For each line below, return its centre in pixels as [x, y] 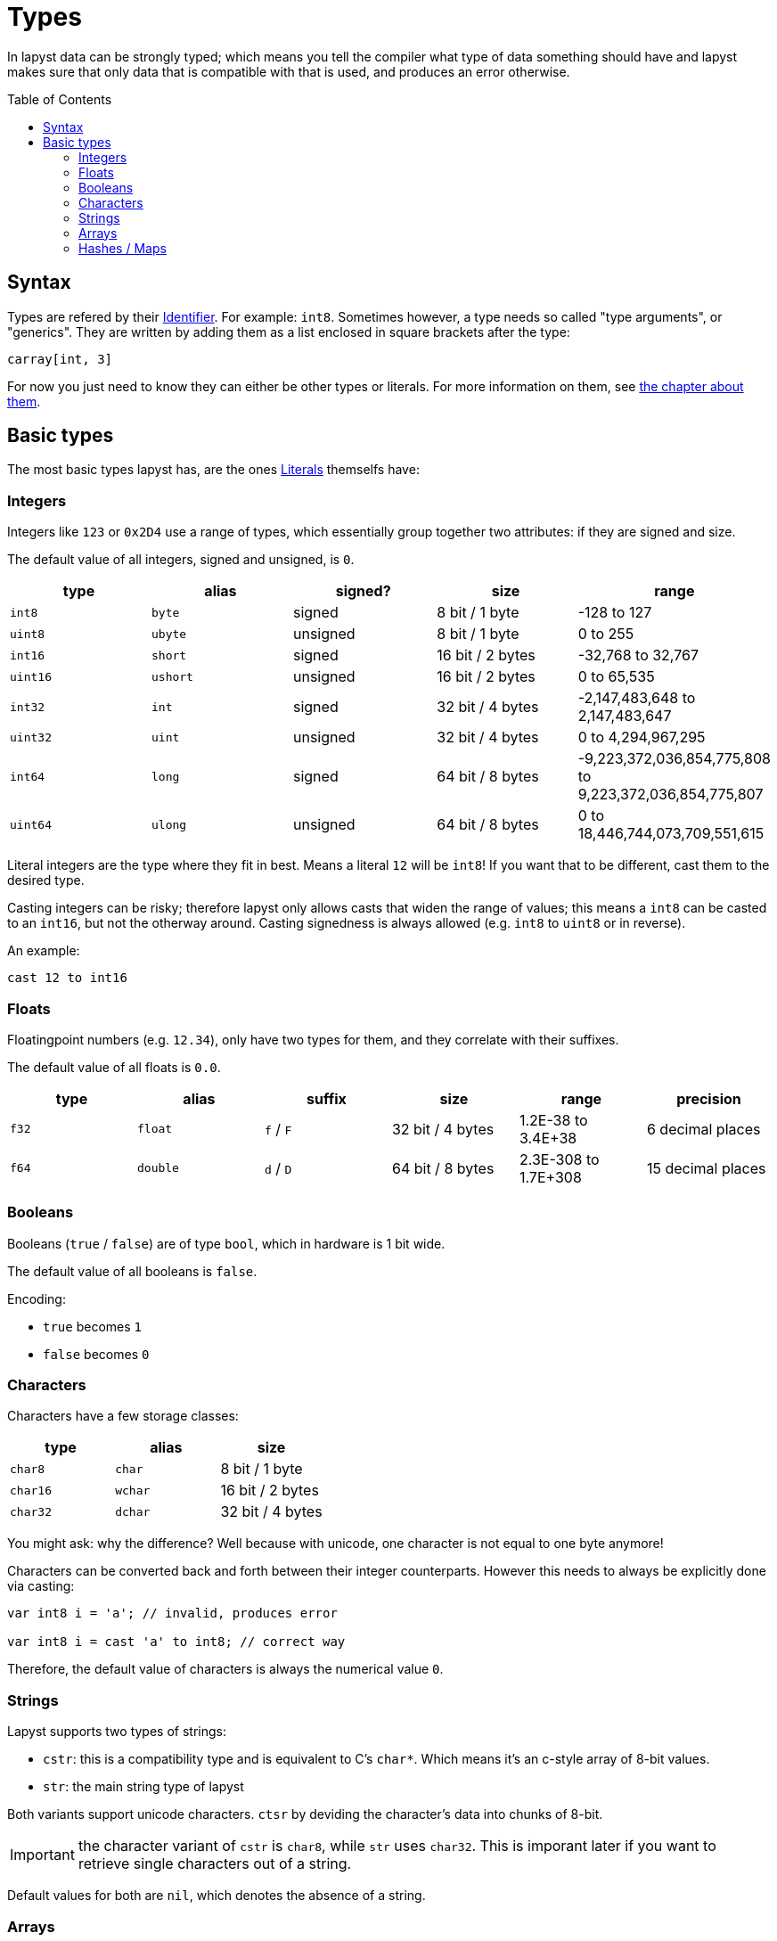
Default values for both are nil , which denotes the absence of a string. [217, 1896]
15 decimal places [706, 1168]
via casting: [41, 1586]
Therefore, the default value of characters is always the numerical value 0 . [225, 1669]
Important [42, 1855]
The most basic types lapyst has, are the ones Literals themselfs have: [213, 470]
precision [709, 1098]
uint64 [31, 824]
